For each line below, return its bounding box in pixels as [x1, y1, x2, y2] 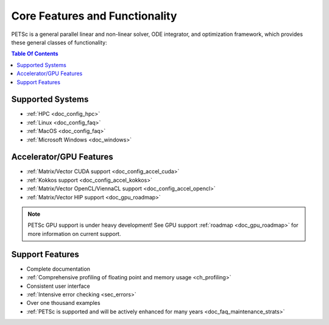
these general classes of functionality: [11, 38, 107, 46]
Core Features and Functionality [11, 9, 177, 23]
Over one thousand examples [26, 299, 101, 307]
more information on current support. [27, 230, 121, 237]
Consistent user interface [26, 282, 91, 290]
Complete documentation [26, 265, 91, 273]
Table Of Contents [11, 50, 58, 57]
